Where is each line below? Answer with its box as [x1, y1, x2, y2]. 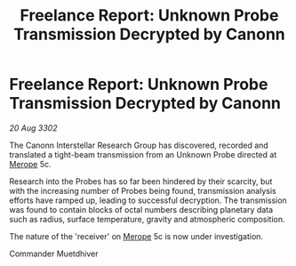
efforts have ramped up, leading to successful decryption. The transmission [9, 195, 287, 206]
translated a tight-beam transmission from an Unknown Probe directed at [9, 149, 277, 160]
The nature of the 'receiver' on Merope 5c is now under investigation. [9, 230, 264, 241]
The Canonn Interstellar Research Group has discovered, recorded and [9, 140, 268, 150]
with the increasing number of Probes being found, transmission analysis [9, 185, 277, 196]
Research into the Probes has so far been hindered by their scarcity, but [9, 175, 273, 187]
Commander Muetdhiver [9, 248, 100, 259]
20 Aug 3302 [9, 122, 58, 133]
